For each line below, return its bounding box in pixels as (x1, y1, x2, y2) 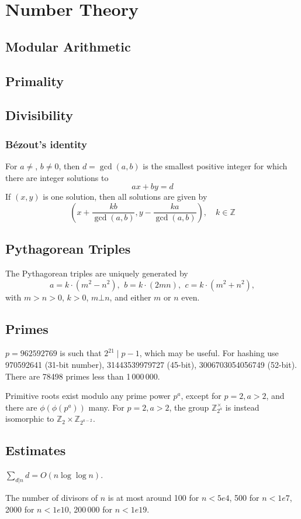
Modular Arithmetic (5, 37, 131, 55)
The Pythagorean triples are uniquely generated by (5, 267, 188, 279)
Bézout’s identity (5, 136, 87, 151)
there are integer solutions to (5, 171, 109, 183)
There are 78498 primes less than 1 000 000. (5, 370, 160, 382)
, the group (169, 401, 209, 413)
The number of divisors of (5, 491, 98, 504)
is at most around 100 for (108, 491, 199, 504)
